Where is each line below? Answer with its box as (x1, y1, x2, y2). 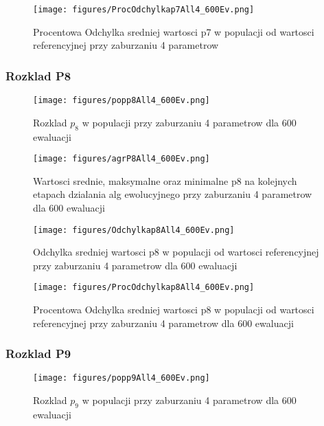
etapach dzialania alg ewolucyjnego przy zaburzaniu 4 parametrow (33, 187, 312, 201)
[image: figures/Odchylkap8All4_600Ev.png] (33, 225, 235, 235)
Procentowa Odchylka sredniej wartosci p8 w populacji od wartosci (33, 302, 314, 317)
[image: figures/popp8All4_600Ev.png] (33, 96, 210, 106)
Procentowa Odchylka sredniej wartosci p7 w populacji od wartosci (33, 24, 314, 38)
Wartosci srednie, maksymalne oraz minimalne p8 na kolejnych (33, 173, 297, 188)
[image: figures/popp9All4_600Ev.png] (33, 373, 210, 383)
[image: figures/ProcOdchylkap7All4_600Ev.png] (33, 5, 255, 14)
